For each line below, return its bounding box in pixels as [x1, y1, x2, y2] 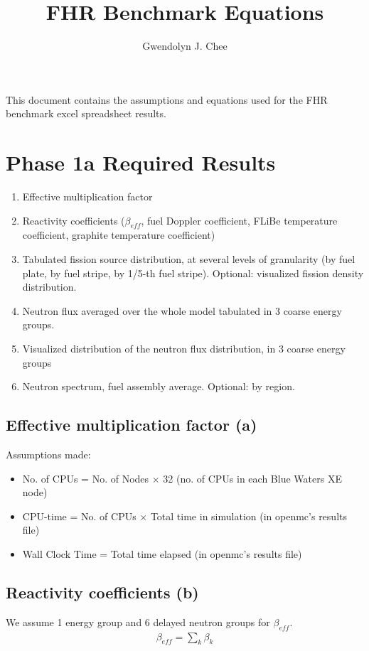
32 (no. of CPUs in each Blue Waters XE [163, 470, 342, 485]
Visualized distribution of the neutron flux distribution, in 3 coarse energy [22, 340, 346, 355]
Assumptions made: [6, 446, 91, 461]
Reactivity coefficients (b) [6, 581, 199, 603]
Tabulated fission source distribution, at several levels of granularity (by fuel [22, 252, 355, 267]
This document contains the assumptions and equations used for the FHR [6, 92, 328, 107]
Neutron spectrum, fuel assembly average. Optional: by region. [22, 379, 295, 394]
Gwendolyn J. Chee [142, 38, 228, 53]
